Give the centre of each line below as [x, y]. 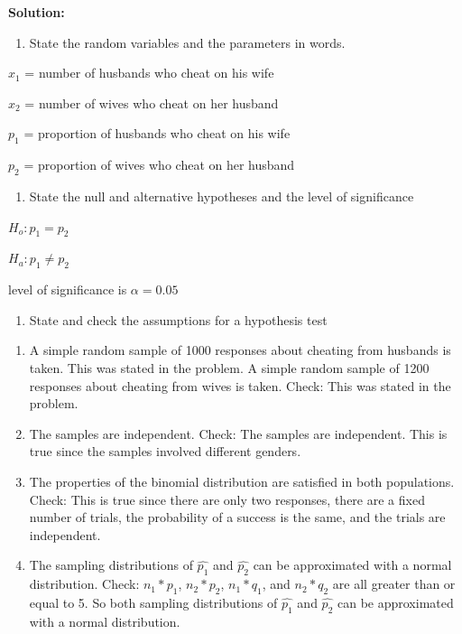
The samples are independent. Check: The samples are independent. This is [238, 433]
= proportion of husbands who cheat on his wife [157, 133]
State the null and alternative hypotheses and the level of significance [222, 196]
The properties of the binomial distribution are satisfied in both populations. [242, 481]
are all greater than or [394, 584]
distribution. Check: [84, 584]
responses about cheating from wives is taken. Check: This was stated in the [240, 385]
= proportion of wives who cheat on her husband [159, 165]
